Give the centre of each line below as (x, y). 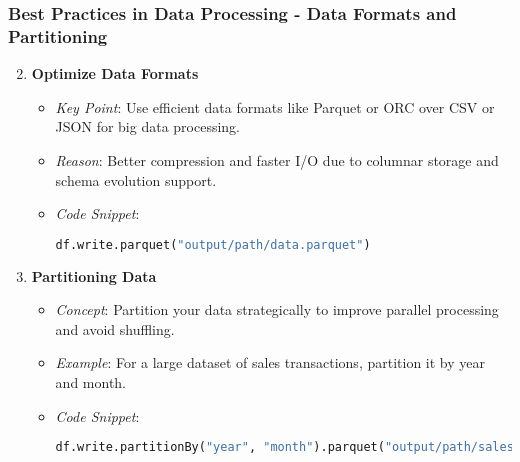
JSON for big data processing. (147, 126)
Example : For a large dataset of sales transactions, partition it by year (270, 362)
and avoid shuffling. (115, 328)
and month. (90, 381)
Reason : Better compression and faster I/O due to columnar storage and (277, 159)
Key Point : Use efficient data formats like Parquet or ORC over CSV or (275, 106)
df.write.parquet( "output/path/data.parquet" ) (213, 244)
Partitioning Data (94, 275)
